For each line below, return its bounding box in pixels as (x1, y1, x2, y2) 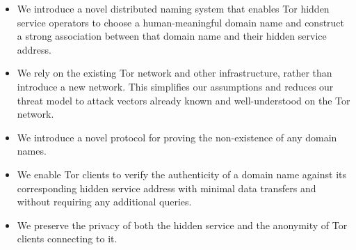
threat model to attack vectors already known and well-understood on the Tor (17, 93, 350, 107)
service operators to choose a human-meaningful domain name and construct (17, 15, 345, 29)
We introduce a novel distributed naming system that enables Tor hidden (17, 1, 330, 15)
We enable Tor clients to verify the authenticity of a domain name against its (17, 166, 346, 181)
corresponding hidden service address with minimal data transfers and (17, 180, 316, 195)
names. (17, 143, 47, 158)
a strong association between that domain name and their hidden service (17, 29, 327, 43)
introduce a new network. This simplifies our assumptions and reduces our (17, 79, 334, 93)
